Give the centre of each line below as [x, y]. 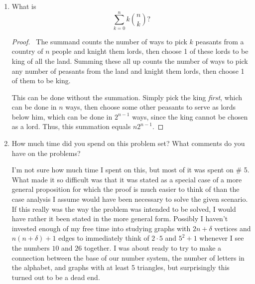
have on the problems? [46, 153]
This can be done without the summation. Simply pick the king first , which [127, 97]
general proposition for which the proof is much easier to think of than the [126, 189]
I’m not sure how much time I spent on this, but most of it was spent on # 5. [130, 170]
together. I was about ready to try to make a [153, 248]
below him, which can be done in [62, 116]
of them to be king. [41, 80]
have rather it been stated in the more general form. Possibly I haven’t [120, 218]
